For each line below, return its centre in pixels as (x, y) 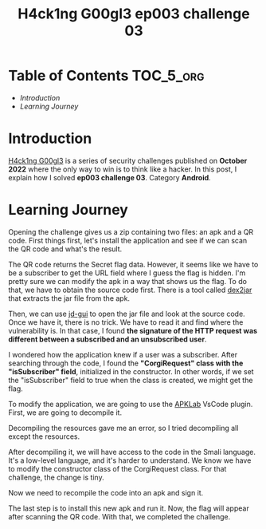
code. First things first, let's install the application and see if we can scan (128, 240)
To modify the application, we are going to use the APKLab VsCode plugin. (131, 404)
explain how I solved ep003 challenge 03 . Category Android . (110, 177)
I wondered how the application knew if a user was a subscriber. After (123, 354)
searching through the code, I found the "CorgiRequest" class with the (126, 363)
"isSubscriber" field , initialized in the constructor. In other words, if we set (131, 371)
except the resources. (44, 436)
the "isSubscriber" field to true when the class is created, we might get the (131, 380)
